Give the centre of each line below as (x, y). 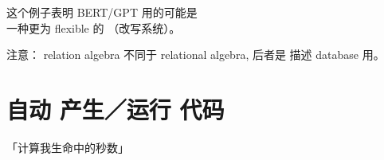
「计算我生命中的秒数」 (68, 147)
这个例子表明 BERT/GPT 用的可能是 (102, 12)
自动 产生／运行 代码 (116, 109)
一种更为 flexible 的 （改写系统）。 (94, 27)
